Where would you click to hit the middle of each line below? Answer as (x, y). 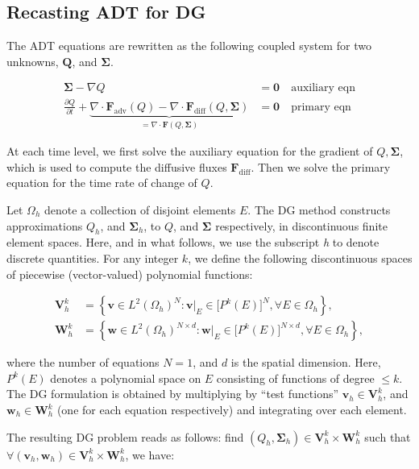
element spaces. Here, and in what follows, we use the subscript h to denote (193, 242)
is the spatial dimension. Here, (306, 362)
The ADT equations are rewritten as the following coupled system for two (189, 46)
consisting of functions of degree (295, 378)
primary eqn (321, 107)
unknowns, (33, 61)
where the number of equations (83, 362)
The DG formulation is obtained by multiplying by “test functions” (173, 394)
